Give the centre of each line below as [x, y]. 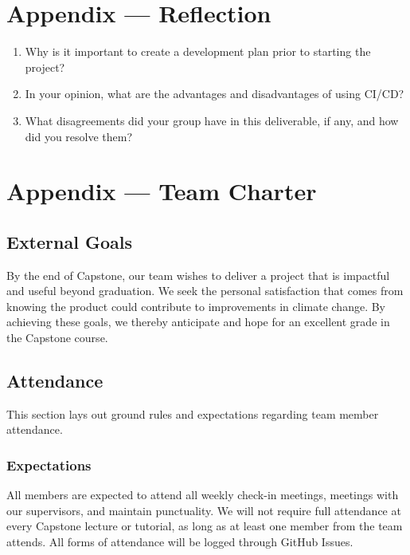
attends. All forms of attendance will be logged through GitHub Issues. [180, 542]
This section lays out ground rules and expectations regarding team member [193, 413]
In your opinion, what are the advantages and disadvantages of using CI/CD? [215, 94]
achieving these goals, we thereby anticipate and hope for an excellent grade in [198, 322]
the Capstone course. [57, 338]
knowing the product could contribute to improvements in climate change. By [196, 306]
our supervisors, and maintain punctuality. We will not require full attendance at [204, 510]
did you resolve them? [79, 136]
